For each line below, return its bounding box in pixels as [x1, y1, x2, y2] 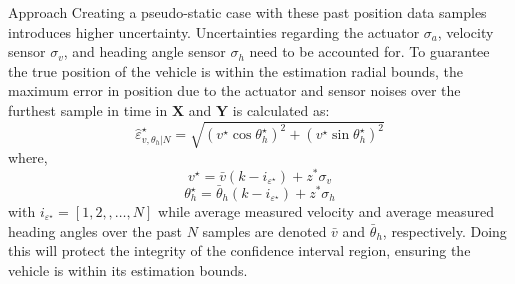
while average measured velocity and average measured [158, 201, 494, 221]
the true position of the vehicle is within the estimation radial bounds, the [8, 60, 464, 81]
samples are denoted [202, 220, 327, 241]
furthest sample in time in [8, 99, 168, 120]
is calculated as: [232, 99, 330, 120]
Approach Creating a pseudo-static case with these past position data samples [8, 2, 487, 22]
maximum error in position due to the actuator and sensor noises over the [8, 80, 461, 101]
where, [8, 147, 48, 168]
